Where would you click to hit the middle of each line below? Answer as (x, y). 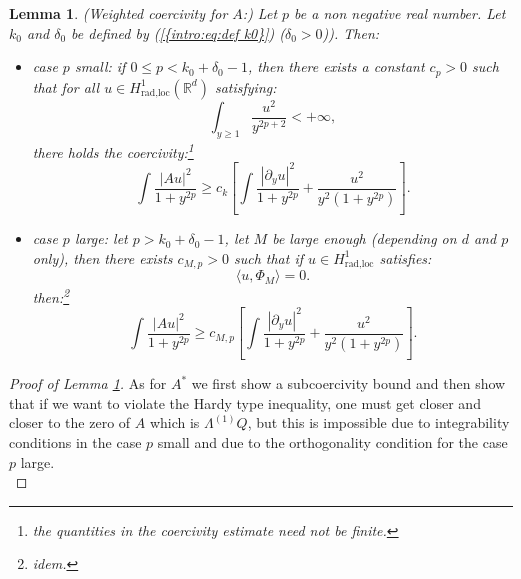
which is (174, 422)
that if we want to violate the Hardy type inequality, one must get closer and (245, 402)
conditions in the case (75, 442)
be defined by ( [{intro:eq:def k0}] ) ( (178, 32)
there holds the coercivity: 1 (113, 150)
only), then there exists (102, 257)
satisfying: (245, 86)
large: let (101, 238)
